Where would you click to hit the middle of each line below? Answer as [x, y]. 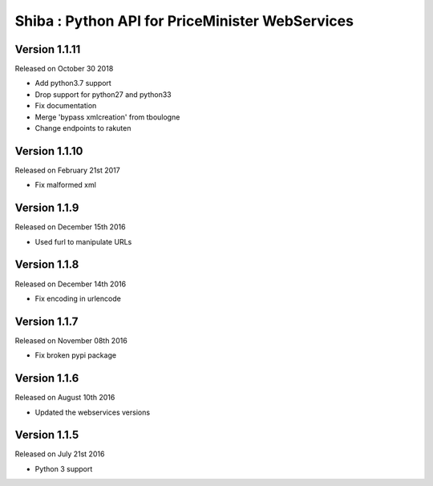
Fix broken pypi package [75, 355]
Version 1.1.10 [49, 151]
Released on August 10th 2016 [65, 398]
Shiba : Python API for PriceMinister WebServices [184, 21]
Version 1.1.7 [47, 321]
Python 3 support [64, 468]
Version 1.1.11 [48, 49]
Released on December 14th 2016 [71, 284]
